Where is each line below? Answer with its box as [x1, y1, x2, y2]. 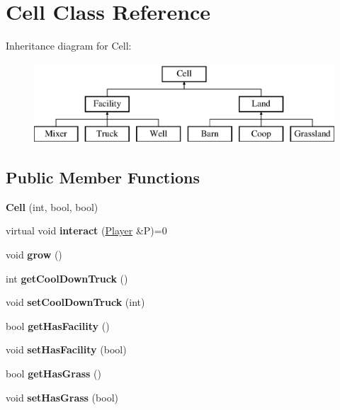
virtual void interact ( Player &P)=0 [6, 223, 167, 238]
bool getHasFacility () [6, 318, 110, 333]
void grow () [6, 247, 62, 262]
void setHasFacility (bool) [6, 342, 127, 357]
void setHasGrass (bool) [6, 389, 118, 404]
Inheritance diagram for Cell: [6, 38, 132, 53]
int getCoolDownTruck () [6, 271, 128, 285]
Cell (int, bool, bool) [6, 199, 98, 214]
